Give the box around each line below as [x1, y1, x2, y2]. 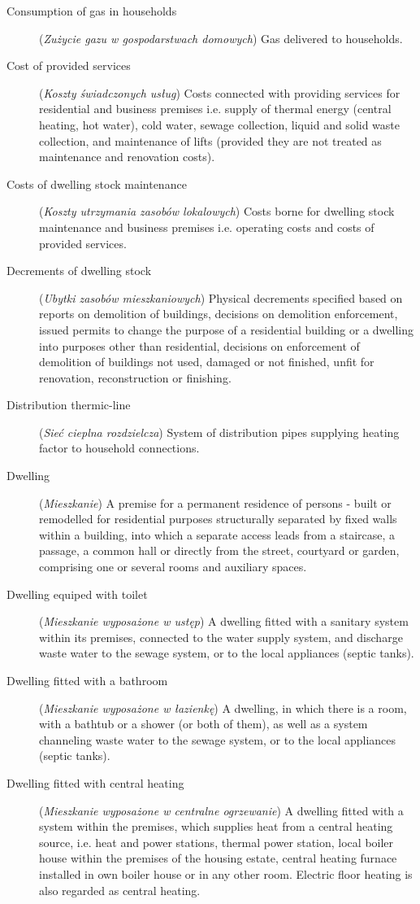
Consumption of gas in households [6, 2, 177, 19]
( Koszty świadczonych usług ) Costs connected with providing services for [39, 84, 401, 101]
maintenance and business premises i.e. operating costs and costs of [39, 218, 375, 235]
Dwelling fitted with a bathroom [6, 672, 168, 688]
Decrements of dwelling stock [6, 262, 152, 279]
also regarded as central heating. [39, 881, 201, 898]
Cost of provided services [6, 57, 131, 74]
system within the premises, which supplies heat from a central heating [39, 818, 393, 835]
